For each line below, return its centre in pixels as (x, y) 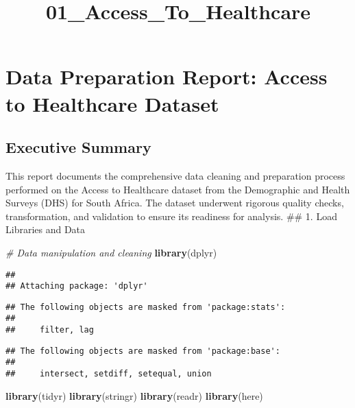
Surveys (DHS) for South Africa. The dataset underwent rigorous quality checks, (175, 203)
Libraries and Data (46, 229)
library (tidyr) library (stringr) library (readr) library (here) (134, 395)
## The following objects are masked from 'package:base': (143, 351)
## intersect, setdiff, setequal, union (109, 374)
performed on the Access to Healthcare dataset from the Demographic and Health (178, 189)
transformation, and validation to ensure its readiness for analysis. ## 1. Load (171, 216)
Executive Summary (78, 147)
